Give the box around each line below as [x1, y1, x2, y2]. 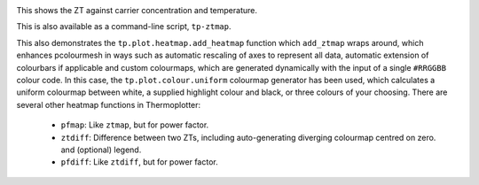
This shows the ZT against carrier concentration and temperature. [16, 5, 257, 15]
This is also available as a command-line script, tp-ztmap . [16, 21, 232, 32]
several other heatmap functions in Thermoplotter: [16, 99, 201, 110]
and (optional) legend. [60, 144, 142, 155]
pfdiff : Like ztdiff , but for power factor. [60, 157, 218, 167]
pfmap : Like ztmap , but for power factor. [60, 119, 209, 130]
